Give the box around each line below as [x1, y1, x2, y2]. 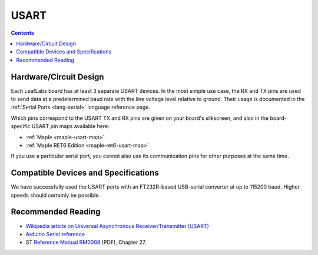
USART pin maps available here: [31, 123, 110, 130]
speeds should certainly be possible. [11, 192, 100, 199]
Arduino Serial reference [25, 230, 85, 237]
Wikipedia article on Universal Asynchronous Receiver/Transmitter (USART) [25, 222, 209, 229]
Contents [11, 29, 35, 36]
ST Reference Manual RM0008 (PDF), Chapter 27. [25, 239, 147, 246]
